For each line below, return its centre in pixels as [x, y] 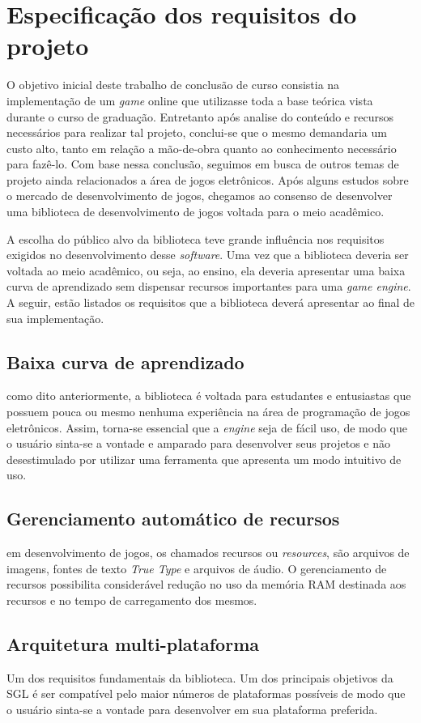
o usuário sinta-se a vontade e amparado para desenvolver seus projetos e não [198, 443]
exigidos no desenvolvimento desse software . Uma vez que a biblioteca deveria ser [208, 255]
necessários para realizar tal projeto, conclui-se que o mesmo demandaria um [197, 132]
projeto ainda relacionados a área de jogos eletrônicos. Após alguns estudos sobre [208, 179]
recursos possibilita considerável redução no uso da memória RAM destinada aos [206, 584]
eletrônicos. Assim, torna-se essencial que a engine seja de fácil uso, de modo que [207, 427]
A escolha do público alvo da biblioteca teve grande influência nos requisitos [196, 238]
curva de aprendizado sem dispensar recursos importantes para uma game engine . [209, 286]
